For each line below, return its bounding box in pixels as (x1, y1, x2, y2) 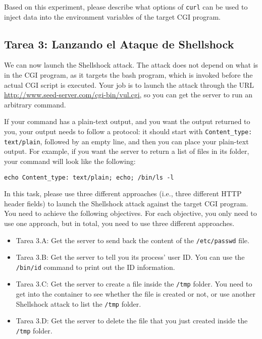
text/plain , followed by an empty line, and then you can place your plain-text (4, 136, 249, 146)
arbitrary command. (4, 99, 66, 109)
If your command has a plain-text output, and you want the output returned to (4, 116, 250, 127)
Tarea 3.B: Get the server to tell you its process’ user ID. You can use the (16, 252, 245, 262)
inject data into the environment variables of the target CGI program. (4, 11, 221, 22)
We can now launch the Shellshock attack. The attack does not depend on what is (4, 60, 258, 70)
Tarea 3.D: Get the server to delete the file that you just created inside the (16, 315, 248, 326)
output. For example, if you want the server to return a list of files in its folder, (4, 146, 249, 156)
